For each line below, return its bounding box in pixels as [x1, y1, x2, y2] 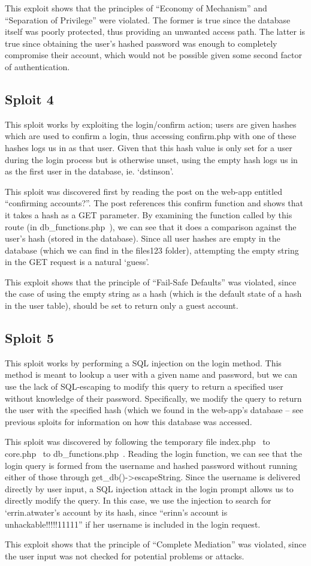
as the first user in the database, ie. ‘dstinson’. [5, 165, 174, 177]
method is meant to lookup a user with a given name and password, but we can [5, 368, 298, 381]
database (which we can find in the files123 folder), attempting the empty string [5, 243, 299, 256]
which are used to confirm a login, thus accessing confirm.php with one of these [5, 130, 297, 142]
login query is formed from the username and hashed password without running [5, 459, 297, 471]
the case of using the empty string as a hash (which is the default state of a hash [5, 287, 302, 300]
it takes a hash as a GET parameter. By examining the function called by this [5, 208, 292, 221]
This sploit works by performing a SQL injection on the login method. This [5, 356, 282, 369]
